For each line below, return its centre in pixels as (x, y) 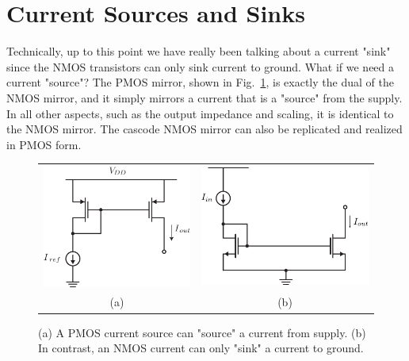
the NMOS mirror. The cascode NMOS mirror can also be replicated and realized (204, 129)
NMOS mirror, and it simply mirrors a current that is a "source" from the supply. (204, 97)
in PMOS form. (44, 144)
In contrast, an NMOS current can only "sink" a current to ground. (201, 348)
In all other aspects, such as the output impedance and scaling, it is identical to (200, 113)
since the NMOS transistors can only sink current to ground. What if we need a (201, 66)
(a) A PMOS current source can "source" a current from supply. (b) (202, 332)
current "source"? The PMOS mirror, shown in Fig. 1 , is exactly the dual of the (200, 82)
